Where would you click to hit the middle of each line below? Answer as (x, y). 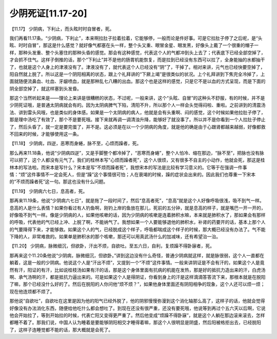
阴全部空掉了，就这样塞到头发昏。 (45, 88)
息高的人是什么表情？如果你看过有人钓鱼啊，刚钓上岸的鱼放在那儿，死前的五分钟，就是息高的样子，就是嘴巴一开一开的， (137, 208)
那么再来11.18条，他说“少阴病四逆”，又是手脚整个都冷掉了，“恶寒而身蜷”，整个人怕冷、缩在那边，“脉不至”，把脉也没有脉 (137, 153)
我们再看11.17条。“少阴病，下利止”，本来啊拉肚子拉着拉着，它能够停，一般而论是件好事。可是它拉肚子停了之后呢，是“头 (136, 38)
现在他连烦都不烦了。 (32, 291)
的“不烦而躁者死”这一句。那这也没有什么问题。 (59, 182)
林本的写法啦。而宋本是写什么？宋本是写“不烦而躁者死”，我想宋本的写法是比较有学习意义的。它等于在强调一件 (126, 167)
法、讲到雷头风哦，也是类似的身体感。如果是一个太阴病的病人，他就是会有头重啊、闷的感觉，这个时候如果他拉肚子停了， (137, 112)
